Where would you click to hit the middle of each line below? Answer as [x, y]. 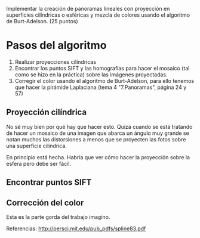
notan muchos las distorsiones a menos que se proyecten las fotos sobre [96, 139]
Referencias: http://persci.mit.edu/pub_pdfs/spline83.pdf [76, 228]
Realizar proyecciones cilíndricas [56, 61]
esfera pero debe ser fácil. [39, 163]
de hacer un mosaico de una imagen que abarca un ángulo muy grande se [98, 133]
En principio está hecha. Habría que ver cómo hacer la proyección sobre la [98, 157]
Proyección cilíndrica [47, 112]
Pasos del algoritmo [56, 46]
